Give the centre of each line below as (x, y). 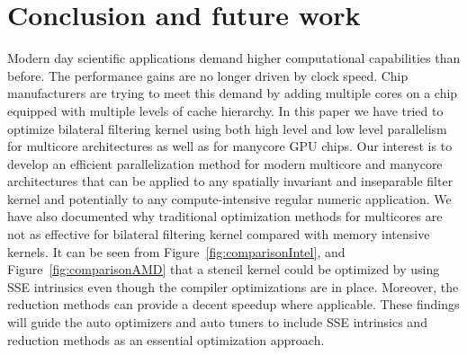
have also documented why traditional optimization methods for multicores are (225, 216)
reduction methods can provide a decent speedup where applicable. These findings (233, 304)
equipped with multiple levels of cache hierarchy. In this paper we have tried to (225, 110)
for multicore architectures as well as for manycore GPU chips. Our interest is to (230, 146)
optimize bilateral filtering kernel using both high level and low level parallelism (227, 128)
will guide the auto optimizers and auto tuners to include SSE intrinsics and (217, 322)
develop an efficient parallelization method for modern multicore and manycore (225, 163)
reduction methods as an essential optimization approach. (166, 339)
